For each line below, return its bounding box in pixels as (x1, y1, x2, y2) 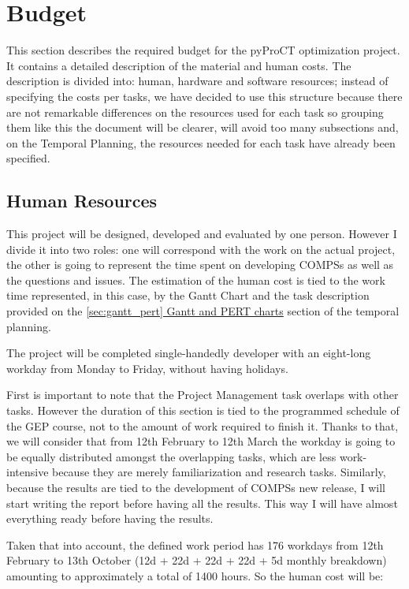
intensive (6, 464, 49, 480)
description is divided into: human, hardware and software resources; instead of (6, 73, 389, 89)
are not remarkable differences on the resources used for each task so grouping (6, 103, 384, 120)
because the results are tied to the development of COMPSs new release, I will (6, 479, 385, 495)
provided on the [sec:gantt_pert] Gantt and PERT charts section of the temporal (6, 303, 400, 319)
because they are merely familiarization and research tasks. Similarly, (52, 464, 386, 480)
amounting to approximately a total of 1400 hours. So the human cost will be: (6, 567, 384, 583)
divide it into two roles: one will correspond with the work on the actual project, (6, 240, 396, 257)
